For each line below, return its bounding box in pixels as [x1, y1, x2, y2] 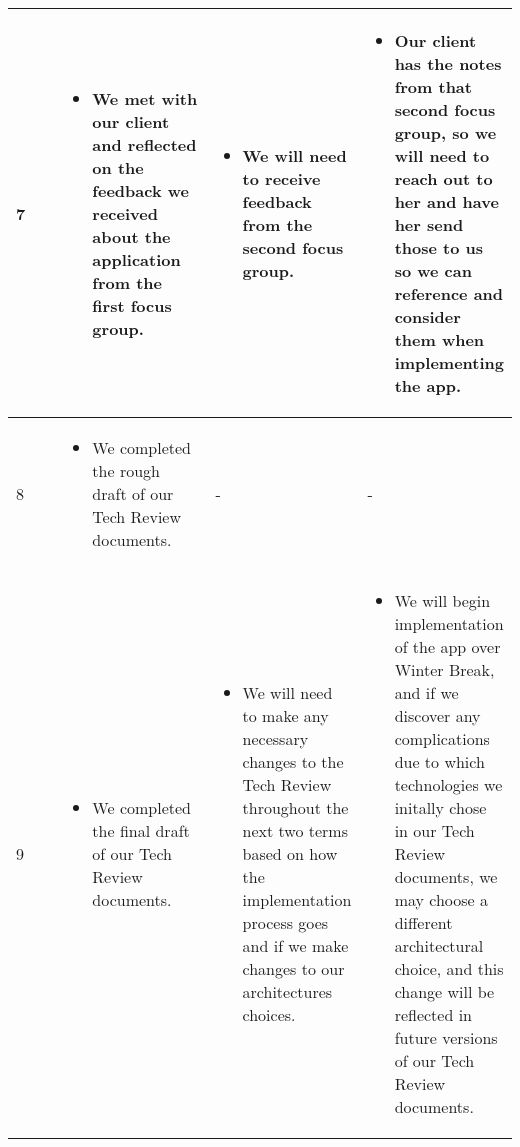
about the [92, 224, 171, 248]
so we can [394, 259, 472, 282]
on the [92, 155, 144, 179]
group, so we [394, 121, 497, 144]
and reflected [92, 132, 197, 156]
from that [394, 75, 472, 98]
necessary [242, 727, 309, 750]
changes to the [242, 750, 344, 773]
